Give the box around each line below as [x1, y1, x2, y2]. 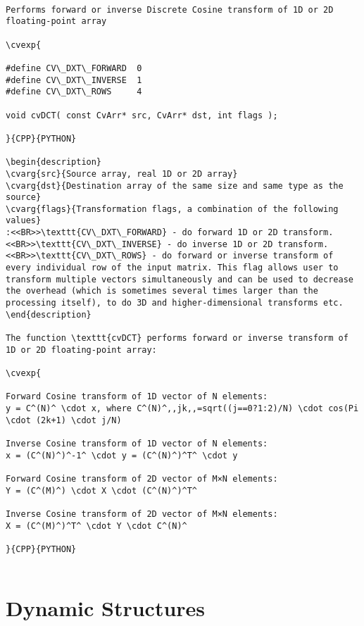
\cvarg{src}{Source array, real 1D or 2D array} [6, 168, 238, 179]
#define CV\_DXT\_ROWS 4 [6, 87, 142, 97]
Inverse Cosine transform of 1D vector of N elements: [6, 438, 268, 449]
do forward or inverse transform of [161, 251, 334, 261]
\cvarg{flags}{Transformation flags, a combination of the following [6, 204, 339, 214]
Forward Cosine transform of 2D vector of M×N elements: [6, 473, 278, 484]
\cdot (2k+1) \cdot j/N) [6, 415, 122, 425]
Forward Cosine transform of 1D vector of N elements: [6, 392, 268, 402]
